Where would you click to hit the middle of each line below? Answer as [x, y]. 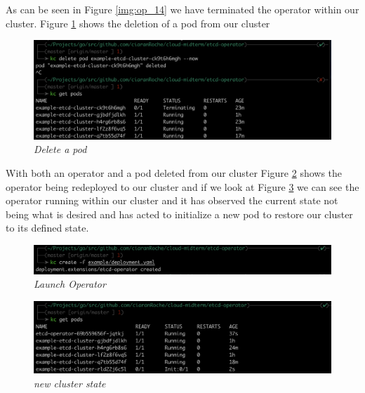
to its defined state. [47, 228]
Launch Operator [70, 284]
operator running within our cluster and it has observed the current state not [172, 200]
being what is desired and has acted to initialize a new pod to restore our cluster [179, 214]
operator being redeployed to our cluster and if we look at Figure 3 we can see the [182, 186]
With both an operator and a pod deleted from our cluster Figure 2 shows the [174, 172]
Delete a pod [60, 149]
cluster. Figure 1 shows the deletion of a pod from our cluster [138, 23]
